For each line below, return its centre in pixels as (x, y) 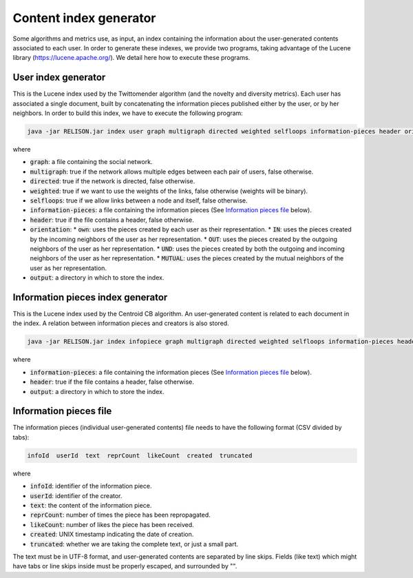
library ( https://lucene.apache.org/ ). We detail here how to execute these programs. (131, 58)
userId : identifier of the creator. (76, 495)
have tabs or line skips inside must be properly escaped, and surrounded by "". (125, 566)
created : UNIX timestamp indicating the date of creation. (112, 535)
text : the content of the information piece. (91, 505)
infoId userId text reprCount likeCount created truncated (140, 455)
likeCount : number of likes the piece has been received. (112, 524)
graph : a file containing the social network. (91, 162)
